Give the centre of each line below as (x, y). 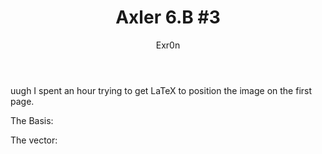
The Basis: (32, 120)
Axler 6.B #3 (168, 17)
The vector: (34, 140)
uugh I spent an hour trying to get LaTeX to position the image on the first (161, 90)
